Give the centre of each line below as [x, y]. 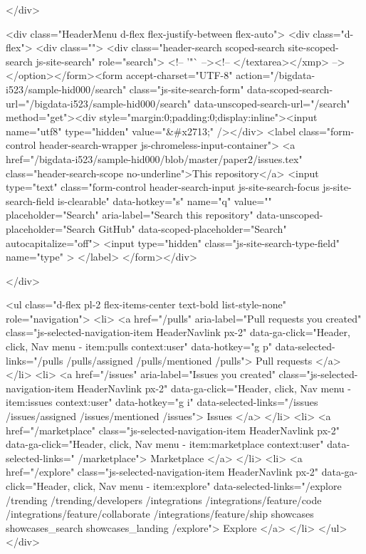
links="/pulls [35, 360]
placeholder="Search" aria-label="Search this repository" [130, 215]
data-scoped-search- [290, 89]
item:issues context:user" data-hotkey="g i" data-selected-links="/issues [162, 402]
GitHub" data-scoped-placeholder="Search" [193, 228]
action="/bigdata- [276, 75]
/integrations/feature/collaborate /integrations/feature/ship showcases [160, 514]
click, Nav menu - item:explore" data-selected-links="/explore [208, 486]
